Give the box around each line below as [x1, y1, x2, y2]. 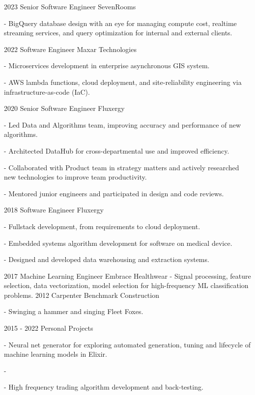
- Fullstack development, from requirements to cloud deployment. [4, 221, 200, 231]
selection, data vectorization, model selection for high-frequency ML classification [4, 280, 249, 290]
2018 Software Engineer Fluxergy [4, 205, 104, 215]
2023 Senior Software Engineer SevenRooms [4, 1, 136, 11]
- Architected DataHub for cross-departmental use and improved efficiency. [4, 145, 229, 156]
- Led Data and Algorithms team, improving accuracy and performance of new [4, 119, 241, 130]
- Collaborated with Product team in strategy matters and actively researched [4, 162, 239, 172]
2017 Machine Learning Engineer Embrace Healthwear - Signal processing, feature [4, 270, 251, 281]
